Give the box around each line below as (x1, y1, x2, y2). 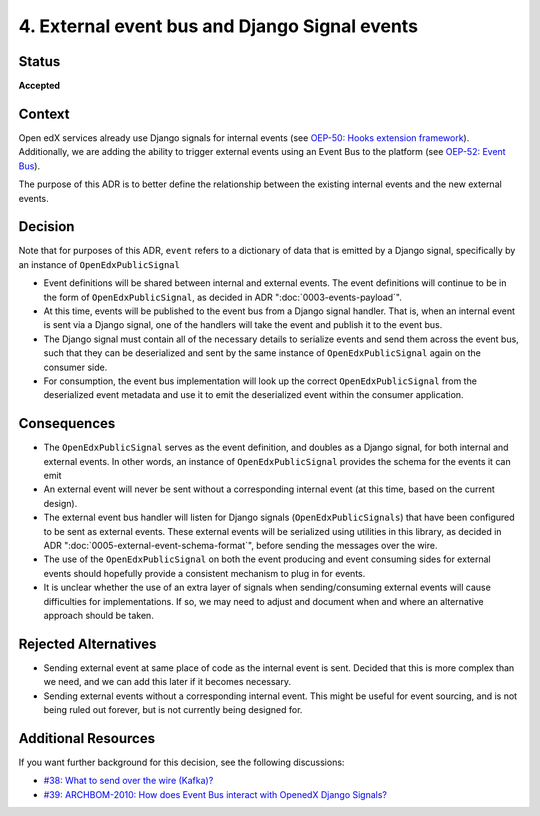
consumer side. (43, 361, 108, 373)
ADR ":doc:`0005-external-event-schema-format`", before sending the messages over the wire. (43, 539, 438, 551)
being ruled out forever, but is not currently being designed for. (43, 704, 303, 716)
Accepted (18, 80, 60, 92)
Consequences (18, 415, 116, 432)
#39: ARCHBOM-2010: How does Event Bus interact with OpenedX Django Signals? (43, 788, 388, 800)
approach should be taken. (43, 609, 154, 621)
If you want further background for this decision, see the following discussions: (18, 756, 345, 768)
